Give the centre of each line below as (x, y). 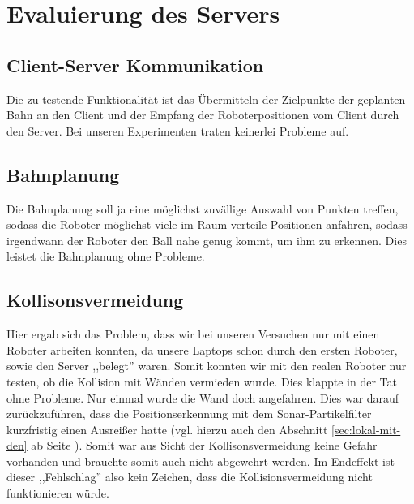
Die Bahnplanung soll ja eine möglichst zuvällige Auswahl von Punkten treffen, (203, 208)
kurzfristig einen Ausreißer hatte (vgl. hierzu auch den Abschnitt (167, 429)
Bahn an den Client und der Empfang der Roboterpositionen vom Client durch (203, 115)
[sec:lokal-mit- (366, 429)
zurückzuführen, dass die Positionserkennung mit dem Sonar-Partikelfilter (189, 414)
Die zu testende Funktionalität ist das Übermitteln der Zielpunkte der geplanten (206, 99)
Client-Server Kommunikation (135, 65)
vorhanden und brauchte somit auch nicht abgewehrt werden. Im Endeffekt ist (201, 461)
